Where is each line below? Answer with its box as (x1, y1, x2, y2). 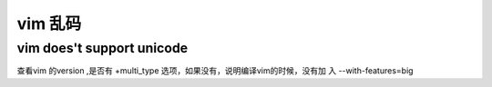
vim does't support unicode (16, 40, 189, 56)
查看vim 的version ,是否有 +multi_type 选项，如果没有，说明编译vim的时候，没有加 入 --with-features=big (16, 65, 414, 76)
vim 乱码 (16, 14, 82, 34)
